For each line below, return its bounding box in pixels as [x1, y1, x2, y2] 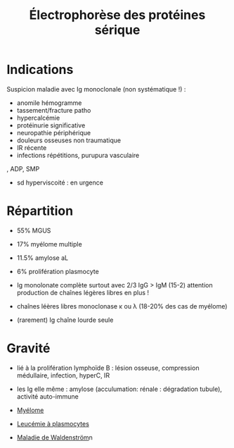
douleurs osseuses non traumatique [16, 136, 121, 144]
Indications [6, 62, 74, 77]
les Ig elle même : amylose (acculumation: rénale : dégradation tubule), [16, 385, 223, 393]
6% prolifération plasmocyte [16, 267, 99, 275]
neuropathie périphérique [16, 128, 91, 137]
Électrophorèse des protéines [29, 7, 206, 23]
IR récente [16, 143, 47, 151]
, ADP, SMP [6, 164, 40, 173]
